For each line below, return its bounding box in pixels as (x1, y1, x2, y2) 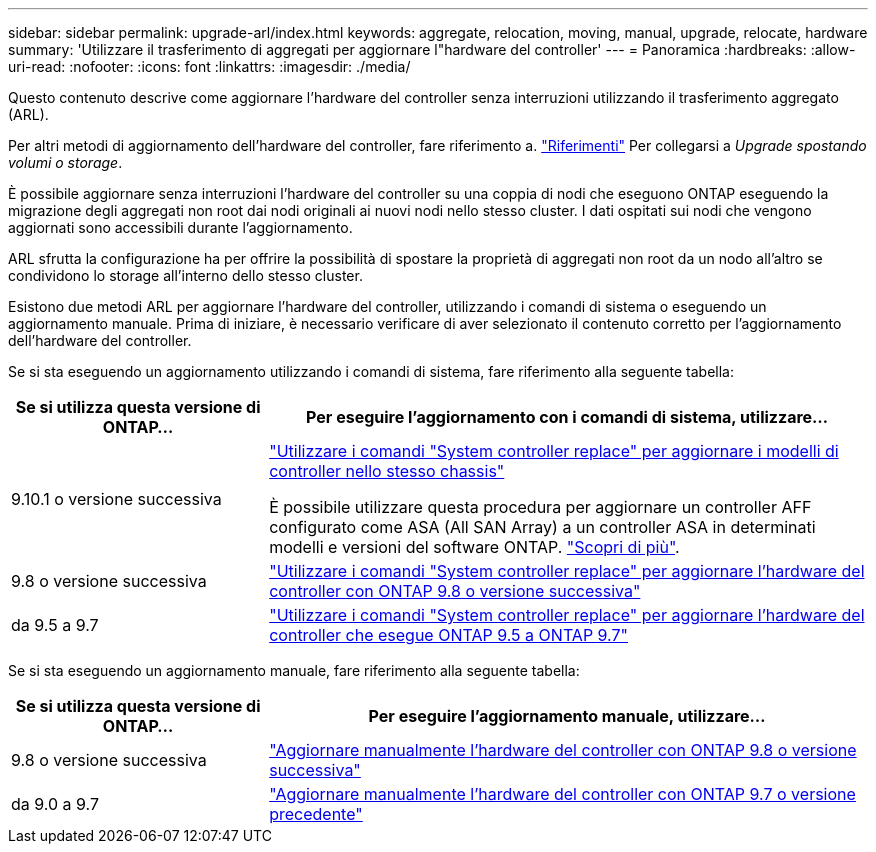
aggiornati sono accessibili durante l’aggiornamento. (8, 219, 353, 236)
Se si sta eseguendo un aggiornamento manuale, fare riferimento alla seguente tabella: (8, 662, 580, 679)
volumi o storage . (8, 154, 123, 171)
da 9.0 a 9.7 (11, 794, 100, 814)
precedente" (269, 804, 363, 824)
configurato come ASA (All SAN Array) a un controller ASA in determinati (269, 517, 816, 537)
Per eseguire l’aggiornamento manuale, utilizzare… (368, 706, 766, 726)
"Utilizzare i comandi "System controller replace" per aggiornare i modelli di (269, 441, 839, 461)
